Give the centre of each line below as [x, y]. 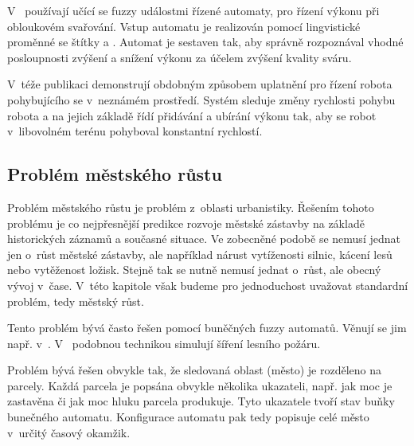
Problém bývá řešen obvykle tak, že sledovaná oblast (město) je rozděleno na [194, 370]
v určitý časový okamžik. [69, 432]
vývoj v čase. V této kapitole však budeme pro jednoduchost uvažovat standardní [208, 285]
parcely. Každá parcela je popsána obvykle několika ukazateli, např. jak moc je [200, 385]
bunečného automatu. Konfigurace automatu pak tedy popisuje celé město [188, 417]
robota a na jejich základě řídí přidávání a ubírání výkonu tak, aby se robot [192, 115]
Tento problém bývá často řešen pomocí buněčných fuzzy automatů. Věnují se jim [207, 328]
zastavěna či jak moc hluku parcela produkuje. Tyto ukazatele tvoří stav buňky [201, 401]
